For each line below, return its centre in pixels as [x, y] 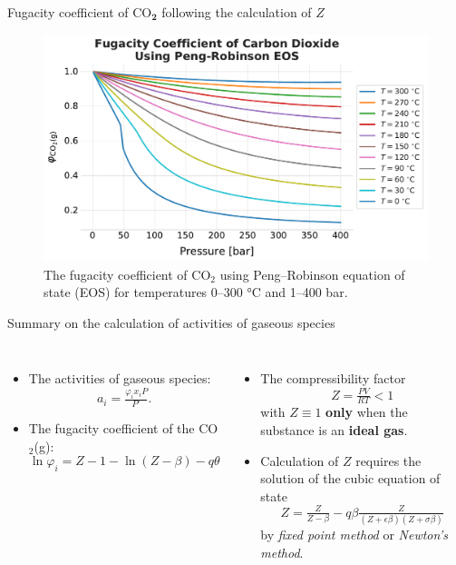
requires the [388, 460]
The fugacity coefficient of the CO [123, 428]
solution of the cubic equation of [350, 478]
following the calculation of [237, 12]
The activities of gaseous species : [120, 378]
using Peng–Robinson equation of [312, 274]
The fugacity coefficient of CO [127, 274]
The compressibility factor [333, 378]
